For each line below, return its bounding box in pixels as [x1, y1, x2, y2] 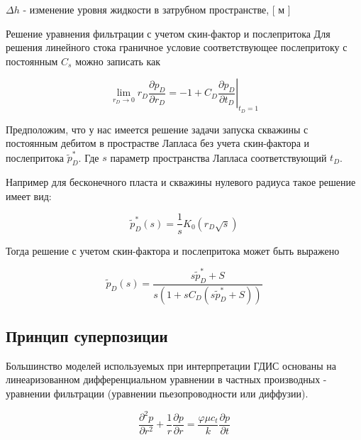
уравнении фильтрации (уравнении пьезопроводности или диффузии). [6, 385, 309, 400]
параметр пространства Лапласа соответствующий [110, 150, 327, 165]
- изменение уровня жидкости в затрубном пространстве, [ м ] [23, 2, 291, 16]
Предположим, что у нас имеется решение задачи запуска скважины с [6, 121, 309, 136]
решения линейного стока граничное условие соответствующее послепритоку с [6, 40, 348, 55]
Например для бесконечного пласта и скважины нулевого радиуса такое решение [6, 175, 356, 189]
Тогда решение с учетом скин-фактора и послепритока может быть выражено [6, 243, 340, 258]
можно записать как [75, 53, 161, 68]
